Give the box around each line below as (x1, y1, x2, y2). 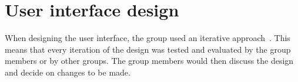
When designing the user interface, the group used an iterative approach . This (5, 32, 290, 44)
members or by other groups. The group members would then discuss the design (5, 54, 294, 67)
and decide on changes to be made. (5, 66, 130, 78)
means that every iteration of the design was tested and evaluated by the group (5, 43, 291, 55)
